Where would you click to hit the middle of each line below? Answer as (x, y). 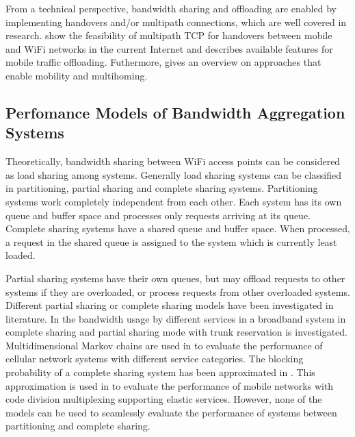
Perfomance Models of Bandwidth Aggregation (175, 112)
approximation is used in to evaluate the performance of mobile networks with (170, 385)
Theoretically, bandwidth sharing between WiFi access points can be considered (173, 161)
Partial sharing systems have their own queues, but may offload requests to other (175, 278)
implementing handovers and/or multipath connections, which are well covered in (176, 22)
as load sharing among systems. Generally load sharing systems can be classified (174, 174)
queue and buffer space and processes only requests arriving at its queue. (158, 215)
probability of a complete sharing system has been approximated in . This (160, 372)
